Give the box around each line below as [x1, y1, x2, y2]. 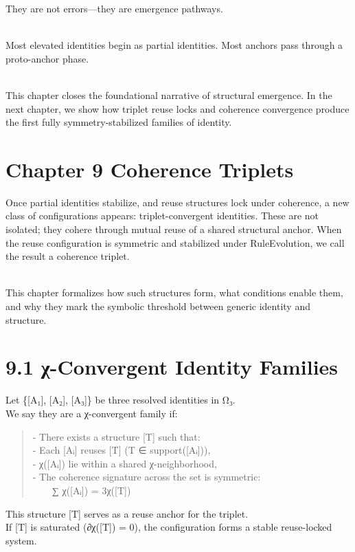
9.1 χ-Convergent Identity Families [5, 353, 339, 381]
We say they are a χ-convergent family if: [5, 406, 178, 420]
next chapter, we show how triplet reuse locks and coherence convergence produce [5, 101, 350, 115]
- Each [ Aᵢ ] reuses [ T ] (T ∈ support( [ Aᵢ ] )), [32, 443, 211, 457]
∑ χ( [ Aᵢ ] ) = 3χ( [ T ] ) [51, 483, 131, 497]
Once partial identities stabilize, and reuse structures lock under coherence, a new [5, 195, 350, 209]
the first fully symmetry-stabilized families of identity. [5, 115, 232, 129]
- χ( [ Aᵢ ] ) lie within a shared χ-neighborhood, [32, 456, 217, 470]
